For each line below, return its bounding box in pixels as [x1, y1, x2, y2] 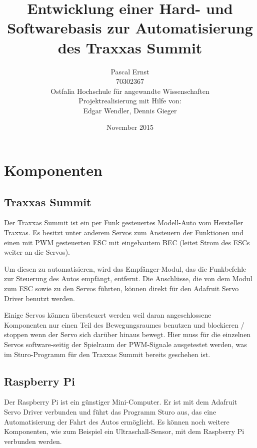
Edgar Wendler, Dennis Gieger [83, 105, 177, 115]
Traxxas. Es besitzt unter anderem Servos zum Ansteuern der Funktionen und [4, 227, 243, 238]
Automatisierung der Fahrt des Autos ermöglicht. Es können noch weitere [4, 416, 229, 427]
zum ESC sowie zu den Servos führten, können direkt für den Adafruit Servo [4, 283, 239, 294]
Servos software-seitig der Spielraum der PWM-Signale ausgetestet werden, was [4, 339, 247, 349]
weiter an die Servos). [4, 247, 70, 257]
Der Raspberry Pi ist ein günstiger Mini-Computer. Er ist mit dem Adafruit [4, 397, 237, 407]
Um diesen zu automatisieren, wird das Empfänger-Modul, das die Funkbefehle [4, 263, 246, 274]
